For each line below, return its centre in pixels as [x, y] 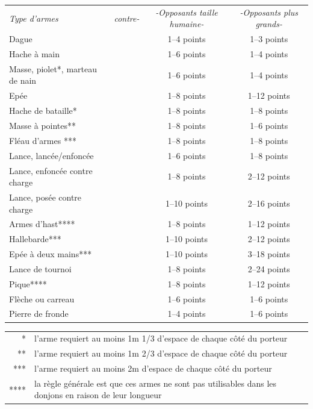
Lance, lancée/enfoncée [51, 155]
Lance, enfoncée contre [51, 170]
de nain [23, 80]
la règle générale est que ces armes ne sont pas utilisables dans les [156, 383]
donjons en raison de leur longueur [98, 395]
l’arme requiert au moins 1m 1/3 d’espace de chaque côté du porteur [161, 338]
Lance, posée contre [45, 197]
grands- [269, 24]
